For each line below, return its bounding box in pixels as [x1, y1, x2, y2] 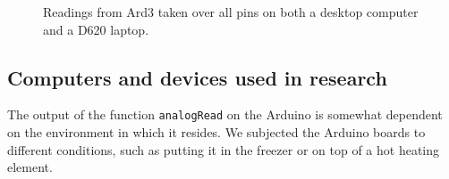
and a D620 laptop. [43, 20, 149, 38]
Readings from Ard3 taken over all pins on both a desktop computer [43, 3, 419, 20]
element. [7, 158, 53, 176]
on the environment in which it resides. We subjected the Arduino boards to [7, 123, 426, 142]
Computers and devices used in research [7, 63, 387, 91]
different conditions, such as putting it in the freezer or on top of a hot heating [7, 140, 440, 159]
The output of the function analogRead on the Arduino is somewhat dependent [7, 105, 443, 124]
